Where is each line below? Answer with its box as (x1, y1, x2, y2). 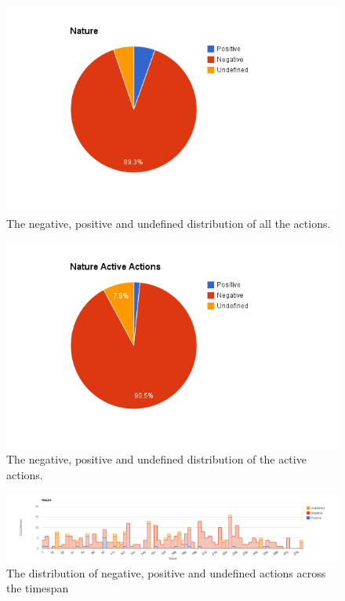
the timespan (6, 580, 69, 596)
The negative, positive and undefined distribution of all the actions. (6, 214, 331, 231)
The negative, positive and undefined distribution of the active (6, 451, 307, 467)
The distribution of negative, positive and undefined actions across (6, 564, 326, 581)
